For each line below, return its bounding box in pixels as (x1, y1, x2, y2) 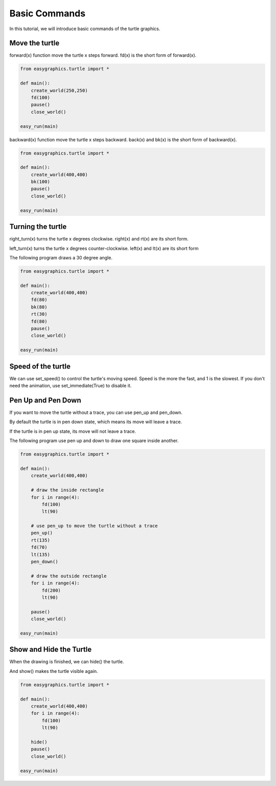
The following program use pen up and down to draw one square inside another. (9, 438, 179, 444)
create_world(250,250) (31, 88, 88, 93)
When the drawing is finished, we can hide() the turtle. (9, 659, 124, 665)
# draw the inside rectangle (31, 487, 104, 493)
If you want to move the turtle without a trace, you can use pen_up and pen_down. (9, 409, 182, 416)
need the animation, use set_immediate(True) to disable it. (9, 383, 132, 389)
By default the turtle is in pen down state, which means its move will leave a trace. (9, 419, 182, 425)
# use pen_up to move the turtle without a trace (31, 523, 158, 529)
